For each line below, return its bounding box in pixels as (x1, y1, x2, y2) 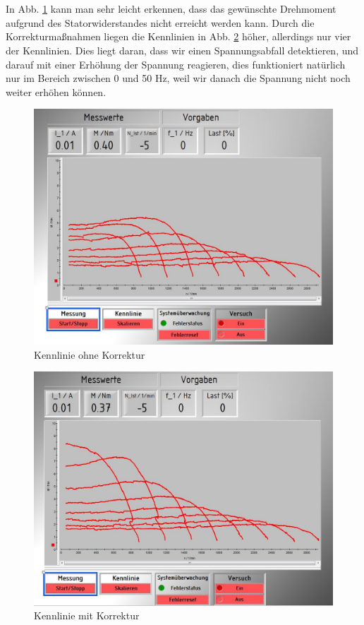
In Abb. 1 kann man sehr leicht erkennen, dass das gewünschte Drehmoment (6, 1, 336, 16)
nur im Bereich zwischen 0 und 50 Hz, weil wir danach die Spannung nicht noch (6, 71, 351, 85)
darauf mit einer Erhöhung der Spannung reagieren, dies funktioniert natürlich (6, 56, 346, 71)
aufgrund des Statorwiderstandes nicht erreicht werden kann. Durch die (6, 15, 315, 30)
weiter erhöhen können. (6, 84, 107, 99)
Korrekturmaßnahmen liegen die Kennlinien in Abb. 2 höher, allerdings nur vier (6, 29, 351, 44)
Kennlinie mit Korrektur (34, 608, 140, 623)
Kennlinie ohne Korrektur (34, 347, 145, 362)
